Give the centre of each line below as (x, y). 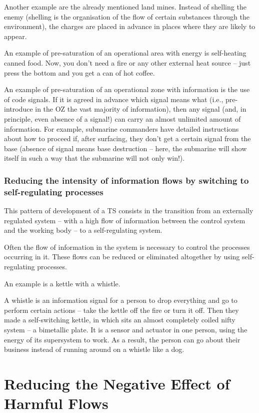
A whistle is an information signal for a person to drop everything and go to (121, 300)
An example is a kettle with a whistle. (62, 283)
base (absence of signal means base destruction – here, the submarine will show (125, 148)
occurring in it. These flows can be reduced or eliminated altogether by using (122, 257)
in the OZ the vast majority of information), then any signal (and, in (141, 109)
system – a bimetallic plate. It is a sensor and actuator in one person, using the (126, 329)
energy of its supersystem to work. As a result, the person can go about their (122, 339)
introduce (18, 109)
